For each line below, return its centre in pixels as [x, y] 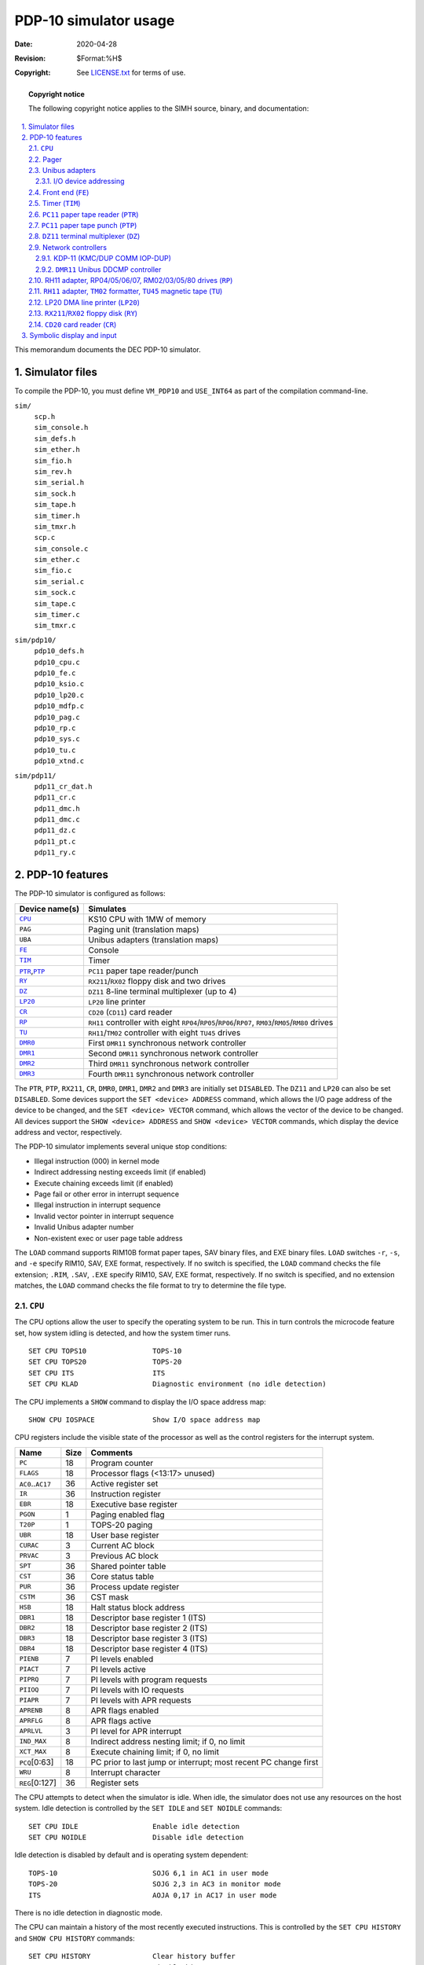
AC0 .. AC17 [35, 1483]
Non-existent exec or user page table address [109, 1238]
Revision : [30, 58]
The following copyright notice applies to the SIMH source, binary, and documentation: [169, 108]
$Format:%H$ [99, 58]
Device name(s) [49, 909]
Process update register [135, 1586]
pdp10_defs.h [59, 651]
